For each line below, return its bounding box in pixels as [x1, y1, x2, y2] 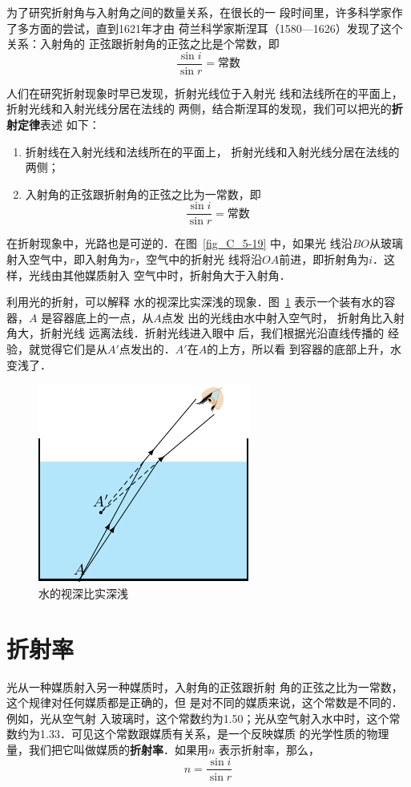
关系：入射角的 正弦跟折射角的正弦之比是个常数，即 [6, 35, 280, 52]
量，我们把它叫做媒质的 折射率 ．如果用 [6, 741, 208, 757]
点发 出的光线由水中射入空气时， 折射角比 [161, 309, 382, 325]
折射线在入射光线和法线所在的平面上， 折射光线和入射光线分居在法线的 [25, 143, 400, 159]
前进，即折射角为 [279, 251, 369, 268]
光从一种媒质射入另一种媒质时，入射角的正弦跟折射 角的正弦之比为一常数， [6, 678, 403, 695]
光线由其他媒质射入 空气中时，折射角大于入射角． [28, 266, 291, 283]
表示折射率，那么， [219, 741, 320, 757]
